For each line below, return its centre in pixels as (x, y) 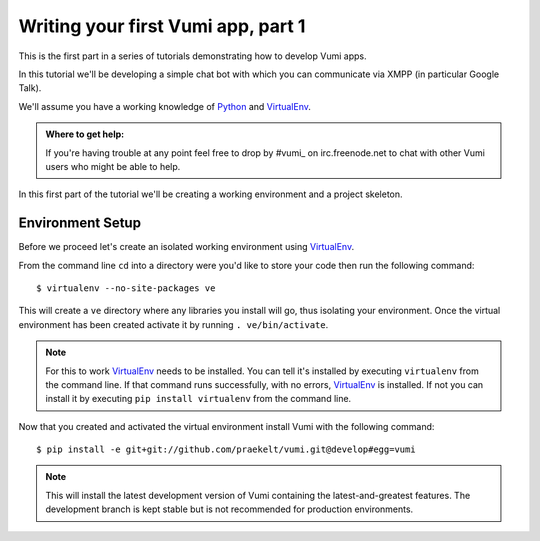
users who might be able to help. (113, 166)
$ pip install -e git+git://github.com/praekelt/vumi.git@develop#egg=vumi (226, 449)
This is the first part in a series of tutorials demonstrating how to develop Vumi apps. (192, 56)
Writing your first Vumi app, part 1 (162, 26)
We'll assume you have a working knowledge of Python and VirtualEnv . (165, 106)
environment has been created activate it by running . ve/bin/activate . (173, 324)
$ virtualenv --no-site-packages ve (126, 288)
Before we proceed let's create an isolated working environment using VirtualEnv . (186, 247)
